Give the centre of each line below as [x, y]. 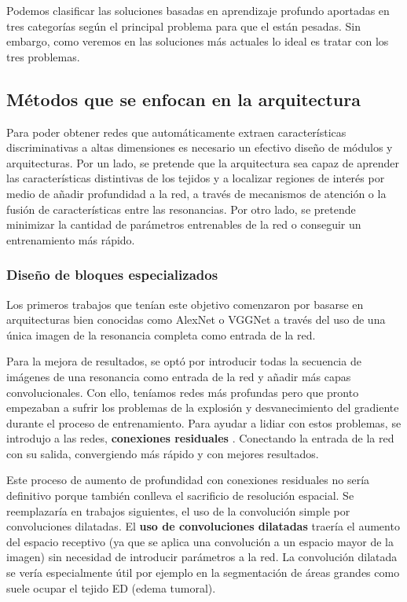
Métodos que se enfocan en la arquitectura [183, 99]
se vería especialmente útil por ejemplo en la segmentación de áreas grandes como [203, 573]
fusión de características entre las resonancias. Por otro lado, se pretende [181, 209]
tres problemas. [43, 56]
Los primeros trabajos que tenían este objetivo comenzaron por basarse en [185, 304]
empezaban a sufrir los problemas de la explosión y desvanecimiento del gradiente [203, 407]
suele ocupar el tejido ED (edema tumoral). [111, 587]
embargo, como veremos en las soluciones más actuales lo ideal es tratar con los [198, 41]
